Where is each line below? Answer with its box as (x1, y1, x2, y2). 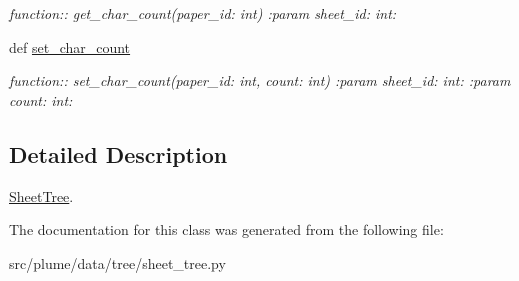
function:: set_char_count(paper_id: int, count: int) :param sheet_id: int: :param (9, 70, 511, 91)
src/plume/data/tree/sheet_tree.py (9, 252, 226, 273)
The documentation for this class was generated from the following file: (9, 219, 444, 240)
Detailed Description (9, 138, 228, 169)
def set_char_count (9, 36, 131, 57)
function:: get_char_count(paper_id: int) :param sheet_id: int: (9, 3, 397, 23)
